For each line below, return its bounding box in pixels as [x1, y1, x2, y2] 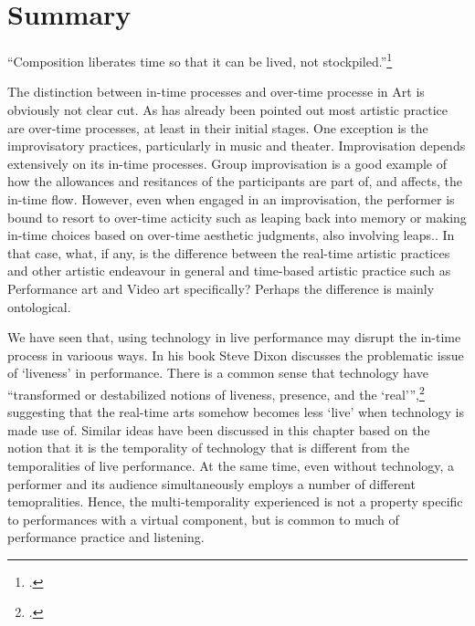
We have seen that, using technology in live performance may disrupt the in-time [7, 328, 461, 347]
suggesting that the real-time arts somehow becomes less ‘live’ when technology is [7, 402, 464, 422]
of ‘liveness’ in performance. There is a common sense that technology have [7, 363, 428, 382]
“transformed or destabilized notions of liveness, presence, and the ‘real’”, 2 [7, 381, 425, 403]
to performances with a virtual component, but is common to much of [7, 509, 399, 528]
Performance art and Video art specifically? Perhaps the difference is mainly [7, 278, 435, 297]
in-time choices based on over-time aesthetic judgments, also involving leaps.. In [7, 225, 455, 245]
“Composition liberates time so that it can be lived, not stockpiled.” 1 [7, 49, 393, 70]
